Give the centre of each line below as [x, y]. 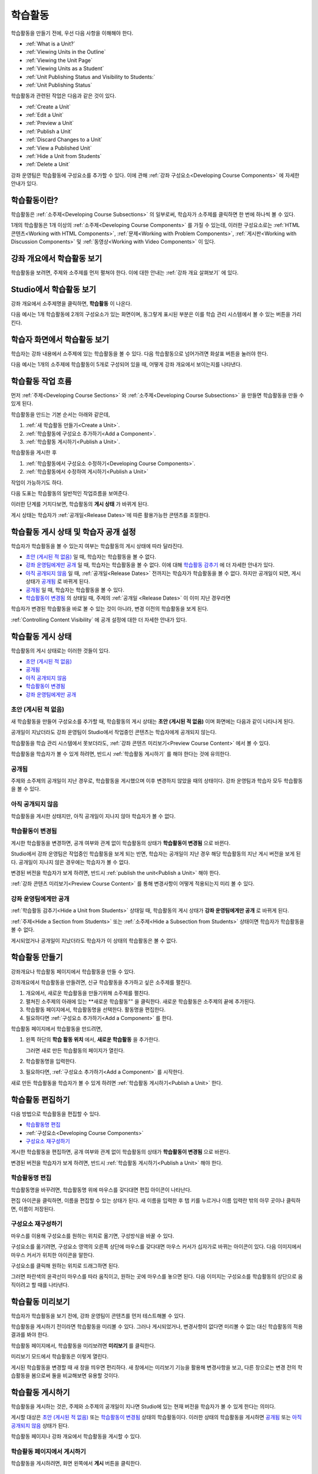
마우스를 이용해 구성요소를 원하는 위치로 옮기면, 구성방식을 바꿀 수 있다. [92, 1236]
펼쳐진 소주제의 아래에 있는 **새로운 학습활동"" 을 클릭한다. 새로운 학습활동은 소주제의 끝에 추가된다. [140, 1001]
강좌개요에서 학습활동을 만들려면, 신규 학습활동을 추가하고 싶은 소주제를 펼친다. [101, 982]
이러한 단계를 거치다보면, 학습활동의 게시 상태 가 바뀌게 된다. [80, 504]
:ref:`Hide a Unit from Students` [64, 156]
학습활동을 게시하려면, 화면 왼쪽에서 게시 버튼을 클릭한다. [76, 1463]
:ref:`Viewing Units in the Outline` [66, 52]
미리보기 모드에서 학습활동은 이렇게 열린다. [60, 1357]
